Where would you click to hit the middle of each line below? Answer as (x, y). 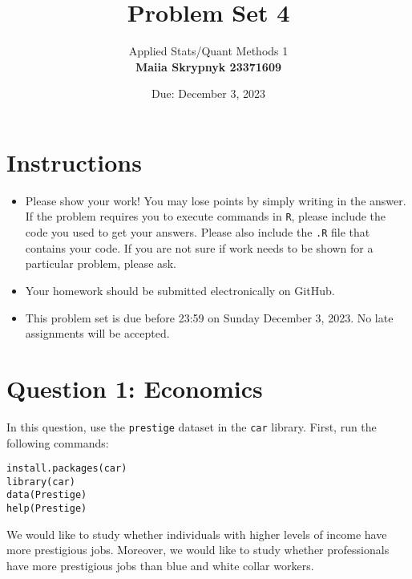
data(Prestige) (47, 495)
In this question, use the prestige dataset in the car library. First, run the (192, 426)
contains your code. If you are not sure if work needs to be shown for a (199, 247)
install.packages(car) (67, 469)
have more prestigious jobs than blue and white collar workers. (160, 565)
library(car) (41, 482)
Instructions (74, 162)
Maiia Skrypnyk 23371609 (208, 66)
